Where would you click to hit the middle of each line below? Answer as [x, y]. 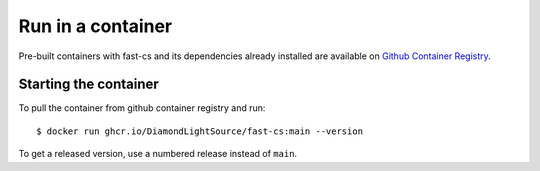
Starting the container [88, 84]
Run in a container [95, 26]
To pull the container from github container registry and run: [142, 108]
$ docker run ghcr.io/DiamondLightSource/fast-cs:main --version [200, 131]
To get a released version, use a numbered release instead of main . [158, 154]
